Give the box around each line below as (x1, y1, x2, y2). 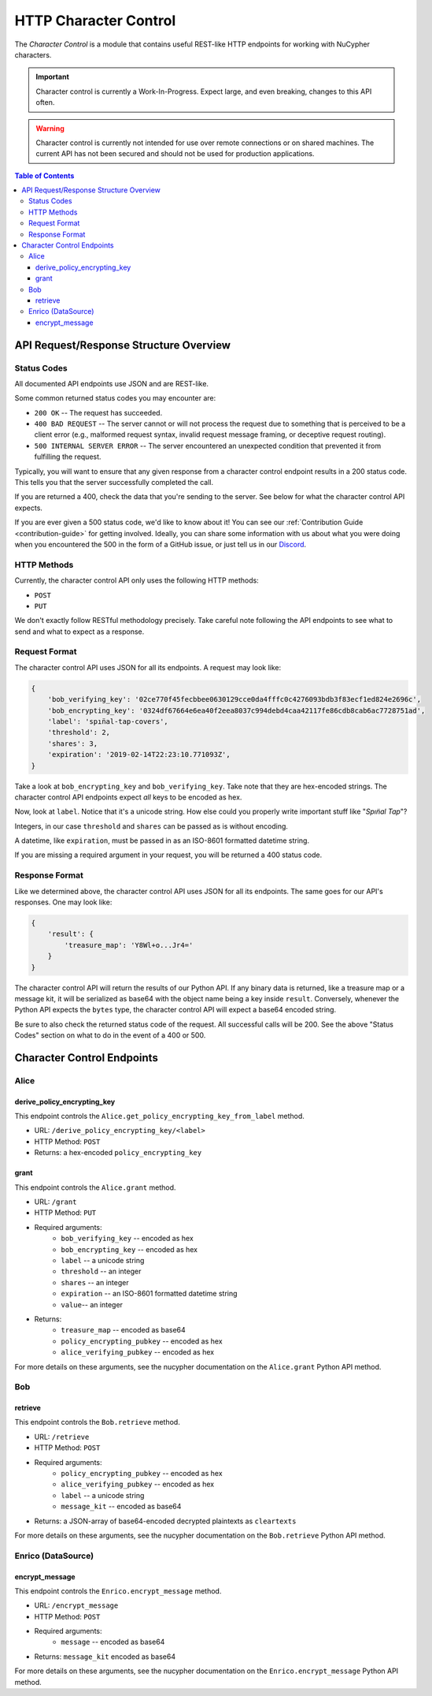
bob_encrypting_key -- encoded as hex (61, 1244, 198, 1254)
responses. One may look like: (14, 897, 113, 907)
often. (35, 98, 55, 107)
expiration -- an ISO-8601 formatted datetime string (61, 1289, 238, 1299)
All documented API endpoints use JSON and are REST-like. (14, 378, 209, 388)
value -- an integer (61, 1299, 124, 1309)
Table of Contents (14, 170, 75, 181)
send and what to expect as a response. (14, 627, 145, 636)
